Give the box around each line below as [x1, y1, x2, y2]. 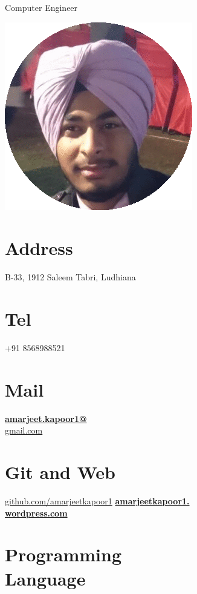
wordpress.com [5, 506, 68, 519]
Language [5, 566, 86, 590]
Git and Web [5, 460, 115, 484]
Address [5, 236, 73, 260]
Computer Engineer [5, 1, 78, 13]
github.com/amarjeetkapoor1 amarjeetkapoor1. [5, 495, 190, 507]
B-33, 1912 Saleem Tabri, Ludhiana [5, 271, 136, 283]
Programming [5, 542, 121, 567]
